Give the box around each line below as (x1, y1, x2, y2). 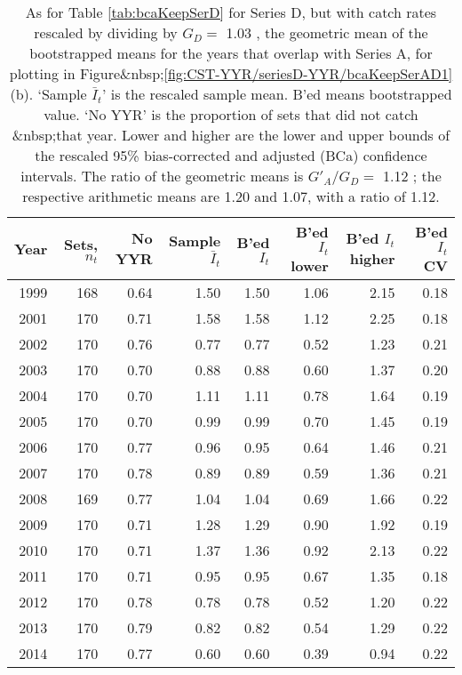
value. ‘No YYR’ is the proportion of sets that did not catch (44, 104, 418, 125)
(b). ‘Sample (10, 84, 87, 104)
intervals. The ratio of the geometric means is (20, 165, 304, 186)
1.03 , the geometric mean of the (226, 22, 428, 43)
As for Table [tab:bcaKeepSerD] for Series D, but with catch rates (25, 2, 437, 22)
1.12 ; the (382, 165, 442, 186)
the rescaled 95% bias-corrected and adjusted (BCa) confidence (35, 145, 427, 165)
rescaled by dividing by (34, 22, 178, 43)
